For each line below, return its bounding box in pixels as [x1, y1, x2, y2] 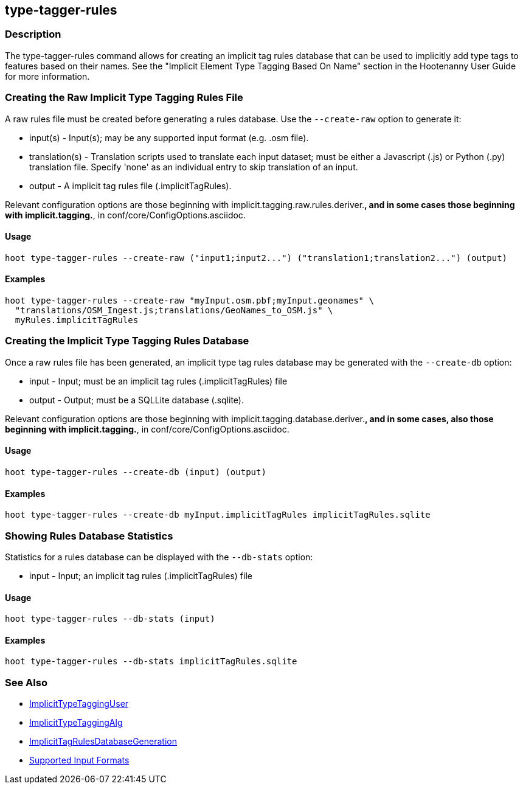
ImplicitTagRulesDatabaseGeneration [29, 736, 177, 747]
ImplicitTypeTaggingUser [29, 698, 129, 709]
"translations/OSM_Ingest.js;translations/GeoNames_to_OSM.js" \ [15, 305, 333, 315]
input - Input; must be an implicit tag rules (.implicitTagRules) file [29, 375, 288, 386]
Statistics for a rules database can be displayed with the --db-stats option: [5, 551, 313, 562]
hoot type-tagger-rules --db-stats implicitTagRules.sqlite [5, 656, 297, 667]
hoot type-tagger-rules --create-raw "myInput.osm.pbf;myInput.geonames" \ [5, 295, 374, 305]
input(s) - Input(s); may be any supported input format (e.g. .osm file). [29, 132, 309, 143]
